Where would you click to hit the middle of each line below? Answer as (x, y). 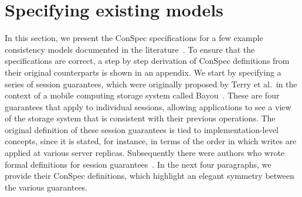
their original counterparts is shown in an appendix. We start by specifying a (143, 72)
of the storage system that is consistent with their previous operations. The (140, 118)
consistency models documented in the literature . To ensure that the (130, 49)
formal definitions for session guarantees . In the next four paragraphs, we (138, 164)
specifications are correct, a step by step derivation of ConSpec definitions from (147, 61)
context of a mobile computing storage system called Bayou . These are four (142, 95)
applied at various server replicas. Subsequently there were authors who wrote (145, 153)
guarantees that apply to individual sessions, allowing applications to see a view (148, 106)
